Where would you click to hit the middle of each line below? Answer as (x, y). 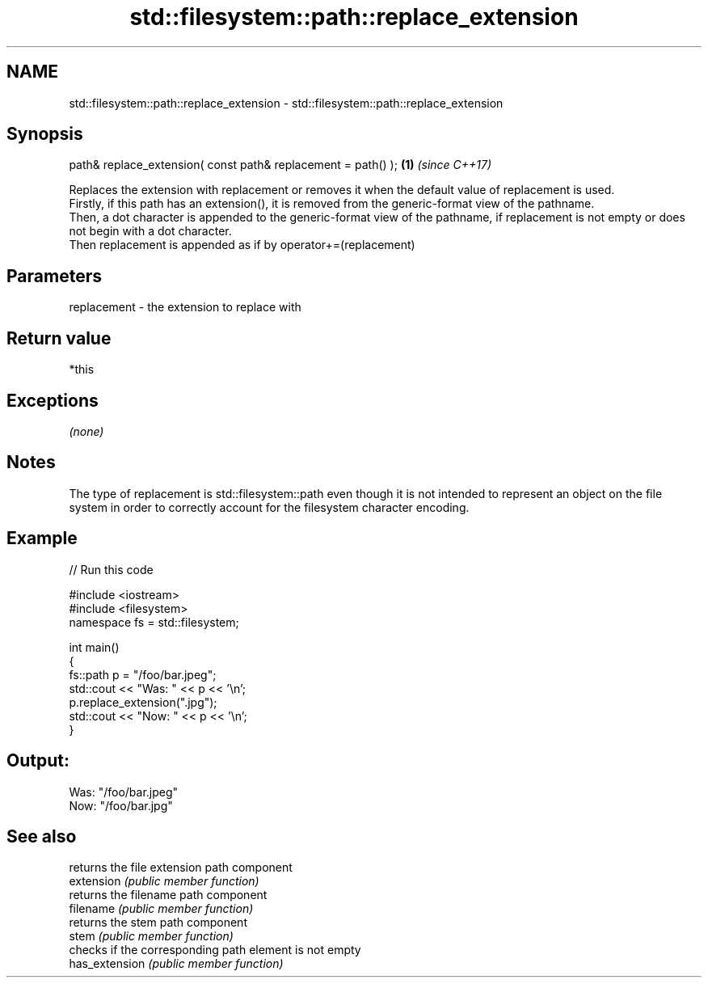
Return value (59, 338)
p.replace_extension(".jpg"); (143, 702)
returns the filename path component (168, 895)
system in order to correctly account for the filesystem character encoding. (269, 507)
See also (42, 836)
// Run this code (111, 569)
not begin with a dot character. (150, 231)
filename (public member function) (161, 909)
